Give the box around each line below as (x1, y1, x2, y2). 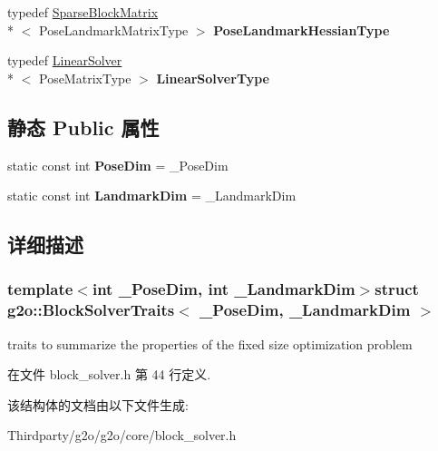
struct (375, 278, 419, 300)
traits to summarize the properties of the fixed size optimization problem (7, 334, 413, 353)
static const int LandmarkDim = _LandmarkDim (7, 186, 297, 205)
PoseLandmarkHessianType (213, 20, 390, 39)
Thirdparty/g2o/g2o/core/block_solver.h (7, 426, 237, 445)
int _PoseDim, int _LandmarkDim (92, 278, 355, 300)
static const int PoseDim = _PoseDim (7, 155, 229, 174)
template (7, 278, 73, 300)
